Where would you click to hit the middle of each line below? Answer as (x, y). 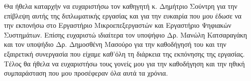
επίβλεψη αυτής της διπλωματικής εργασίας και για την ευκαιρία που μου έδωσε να (123, 15)
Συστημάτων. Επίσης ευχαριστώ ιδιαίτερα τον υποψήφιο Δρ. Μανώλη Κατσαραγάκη (125, 34)
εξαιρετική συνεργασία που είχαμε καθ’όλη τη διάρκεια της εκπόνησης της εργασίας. (125, 53)
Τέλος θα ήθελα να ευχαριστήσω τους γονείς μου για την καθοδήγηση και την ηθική (125, 63)
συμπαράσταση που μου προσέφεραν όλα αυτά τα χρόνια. (86, 73)
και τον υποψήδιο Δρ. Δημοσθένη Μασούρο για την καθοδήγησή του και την (115, 44)
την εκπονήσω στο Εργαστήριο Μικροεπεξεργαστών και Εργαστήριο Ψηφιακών (118, 25)
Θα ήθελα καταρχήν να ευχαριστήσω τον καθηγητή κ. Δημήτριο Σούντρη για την (121, 6)
